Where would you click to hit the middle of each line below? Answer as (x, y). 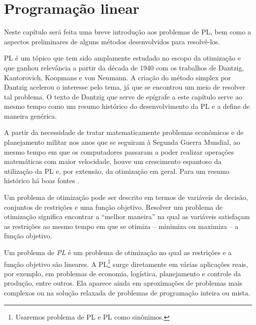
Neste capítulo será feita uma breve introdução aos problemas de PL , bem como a (128, 32)
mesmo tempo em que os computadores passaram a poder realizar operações (119, 151)
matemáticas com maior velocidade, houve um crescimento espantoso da (113, 161)
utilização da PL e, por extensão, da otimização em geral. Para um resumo (117, 171)
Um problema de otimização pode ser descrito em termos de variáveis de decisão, (126, 197)
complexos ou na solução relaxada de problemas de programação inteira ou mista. (127, 293)
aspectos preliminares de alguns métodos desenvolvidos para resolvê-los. (112, 41)
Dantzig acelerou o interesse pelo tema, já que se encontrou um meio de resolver (125, 87)
